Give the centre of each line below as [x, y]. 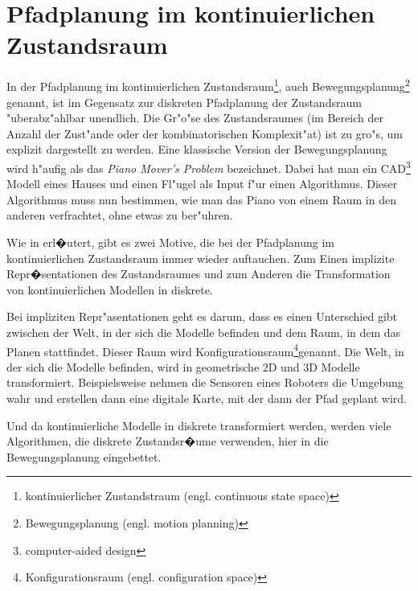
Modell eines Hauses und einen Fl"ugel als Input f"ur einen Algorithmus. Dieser [202, 184]
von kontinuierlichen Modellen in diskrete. [110, 289]
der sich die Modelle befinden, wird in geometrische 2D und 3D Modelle [183, 366]
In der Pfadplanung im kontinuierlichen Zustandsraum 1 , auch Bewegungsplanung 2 [208, 85]
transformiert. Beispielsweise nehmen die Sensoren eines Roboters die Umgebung [205, 382]
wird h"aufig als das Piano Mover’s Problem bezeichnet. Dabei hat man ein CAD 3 [209, 166]
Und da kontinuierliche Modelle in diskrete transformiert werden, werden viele [199, 425]
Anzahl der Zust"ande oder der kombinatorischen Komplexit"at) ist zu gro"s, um [205, 133]
